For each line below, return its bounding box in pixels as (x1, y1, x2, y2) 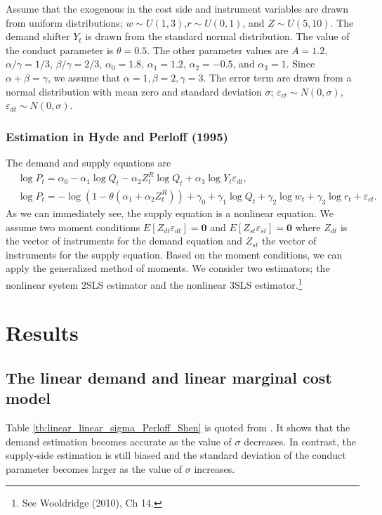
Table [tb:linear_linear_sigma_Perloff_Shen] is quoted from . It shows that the (6, 420, 350, 435)
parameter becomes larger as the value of (6, 461, 183, 476)
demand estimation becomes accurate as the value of (6, 433, 232, 448)
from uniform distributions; (6, 15, 123, 30)
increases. (194, 461, 235, 476)
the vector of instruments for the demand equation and (6, 233, 243, 248)
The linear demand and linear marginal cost (6, 366, 332, 388)
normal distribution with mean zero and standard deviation (6, 84, 262, 98)
